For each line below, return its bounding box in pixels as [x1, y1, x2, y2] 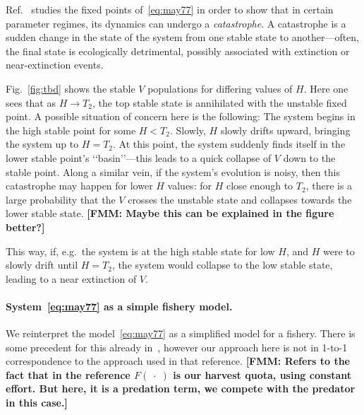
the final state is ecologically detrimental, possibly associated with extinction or [6, 43, 350, 58]
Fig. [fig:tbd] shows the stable [6, 81, 135, 95]
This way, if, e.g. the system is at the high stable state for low [6, 243, 275, 258]
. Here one [303, 81, 348, 95]
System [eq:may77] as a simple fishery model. [6, 298, 233, 313]
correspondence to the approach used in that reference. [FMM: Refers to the [6, 353, 350, 368]
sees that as [6, 95, 56, 110]
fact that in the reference [6, 367, 131, 382]
